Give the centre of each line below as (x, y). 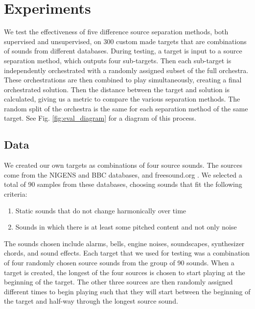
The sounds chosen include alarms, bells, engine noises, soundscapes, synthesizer (124, 243)
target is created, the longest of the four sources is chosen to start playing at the (125, 272)
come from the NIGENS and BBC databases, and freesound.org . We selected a (123, 174)
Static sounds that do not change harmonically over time (101, 210)
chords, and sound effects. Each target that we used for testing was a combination (127, 253)
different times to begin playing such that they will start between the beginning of (127, 291)
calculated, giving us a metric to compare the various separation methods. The (122, 99)
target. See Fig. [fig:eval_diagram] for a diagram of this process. (100, 118)
